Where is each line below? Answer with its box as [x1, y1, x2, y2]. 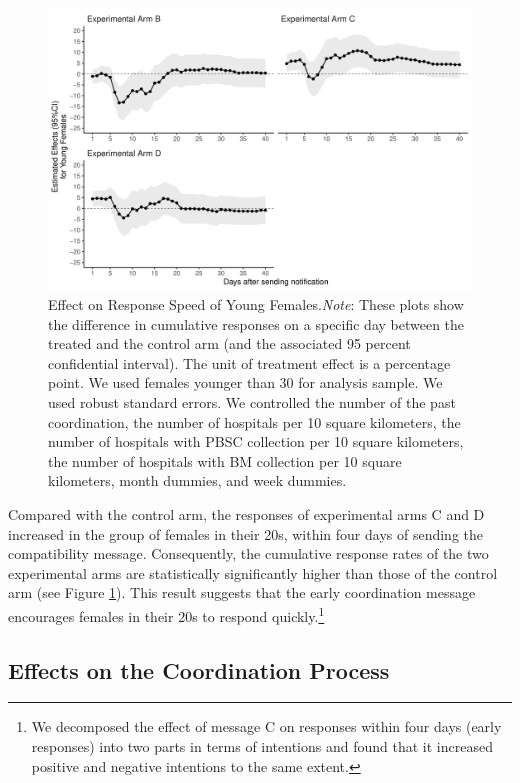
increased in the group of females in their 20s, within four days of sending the [8, 523, 484, 544]
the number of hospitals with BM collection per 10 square [48, 450, 402, 471]
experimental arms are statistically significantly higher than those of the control [8, 562, 498, 583]
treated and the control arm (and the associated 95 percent [48, 333, 411, 354]
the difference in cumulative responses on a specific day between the [48, 313, 465, 334]
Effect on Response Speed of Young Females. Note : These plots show [48, 293, 464, 314]
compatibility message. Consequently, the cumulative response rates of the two [8, 543, 489, 564]
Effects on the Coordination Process [8, 654, 390, 685]
